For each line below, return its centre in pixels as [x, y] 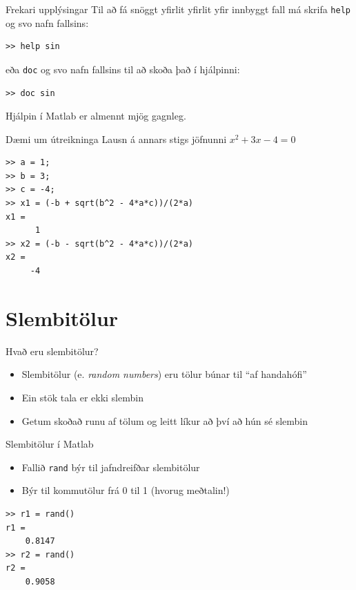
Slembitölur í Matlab [50, 444]
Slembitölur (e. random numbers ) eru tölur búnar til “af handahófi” [164, 374]
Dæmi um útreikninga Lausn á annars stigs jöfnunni [116, 139]
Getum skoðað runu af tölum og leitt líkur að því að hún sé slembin [165, 420]
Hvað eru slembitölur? [52, 351]
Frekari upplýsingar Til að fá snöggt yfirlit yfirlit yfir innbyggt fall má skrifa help [178, 9]
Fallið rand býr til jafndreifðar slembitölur [111, 467]
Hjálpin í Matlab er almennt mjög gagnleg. [96, 116]
